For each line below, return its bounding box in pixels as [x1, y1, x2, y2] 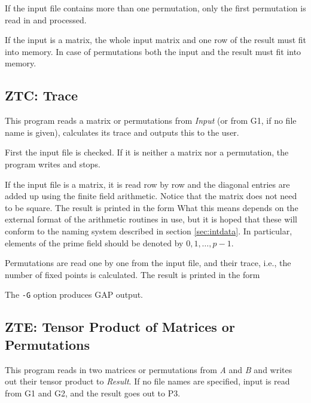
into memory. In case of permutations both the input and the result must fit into [5, 45, 301, 57]
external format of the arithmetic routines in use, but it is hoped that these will [5, 213, 297, 225]
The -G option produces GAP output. [5, 288, 144, 301]
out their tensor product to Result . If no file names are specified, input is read [5, 375, 290, 387]
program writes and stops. [5, 157, 100, 170]
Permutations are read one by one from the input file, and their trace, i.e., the [5, 257, 291, 269]
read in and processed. [5, 13, 87, 26]
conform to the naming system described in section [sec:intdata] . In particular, [5, 224, 292, 237]
